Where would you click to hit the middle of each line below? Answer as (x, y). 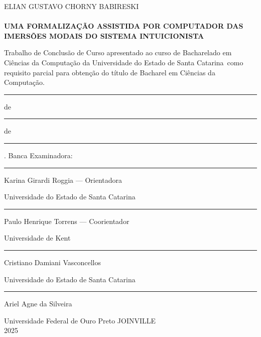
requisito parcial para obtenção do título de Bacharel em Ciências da (110, 72)
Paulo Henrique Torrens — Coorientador (67, 221)
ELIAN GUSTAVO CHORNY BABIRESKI (72, 6)
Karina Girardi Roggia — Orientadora (63, 180)
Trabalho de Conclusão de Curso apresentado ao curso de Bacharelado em (118, 52)
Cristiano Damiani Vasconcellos (52, 262)
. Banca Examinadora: (38, 155)
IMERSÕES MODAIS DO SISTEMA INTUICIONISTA (104, 35)
